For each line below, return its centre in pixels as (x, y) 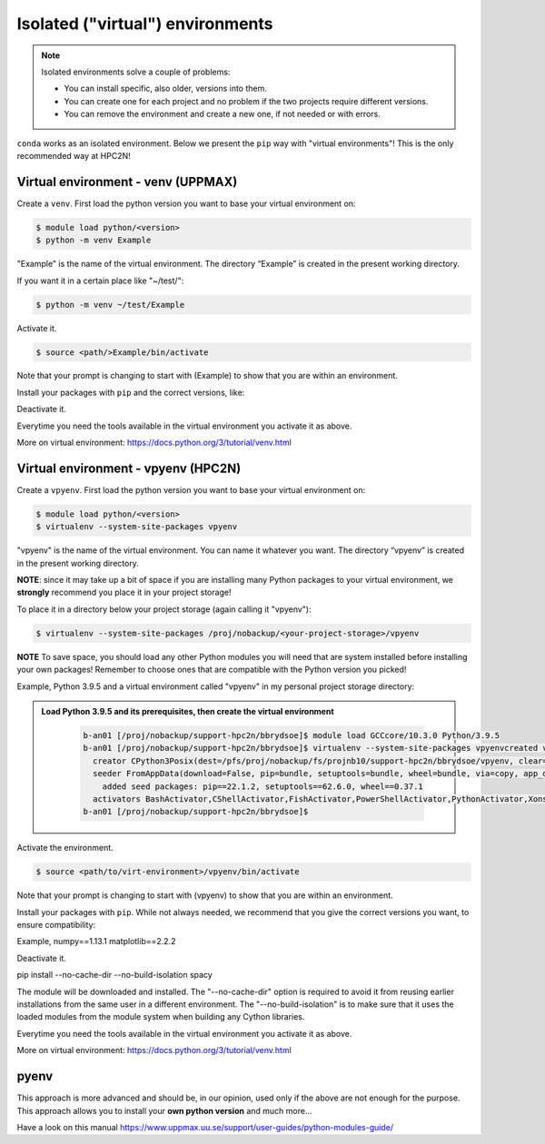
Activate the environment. (65, 848)
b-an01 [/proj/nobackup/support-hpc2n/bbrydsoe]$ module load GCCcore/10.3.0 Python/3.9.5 (291, 735)
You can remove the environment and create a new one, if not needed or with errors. (222, 114)
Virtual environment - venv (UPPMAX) (127, 182)
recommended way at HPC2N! (74, 155)
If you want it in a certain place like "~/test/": (100, 281)
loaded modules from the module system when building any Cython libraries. (161, 1017)
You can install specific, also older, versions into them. (165, 89)
